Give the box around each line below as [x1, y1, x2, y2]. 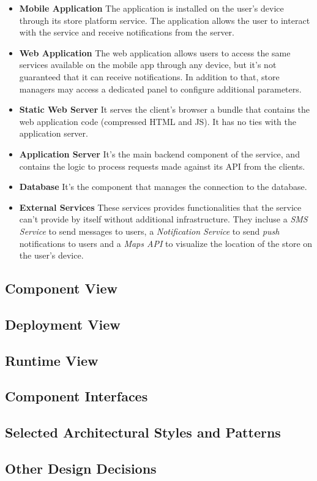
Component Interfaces [5, 387, 148, 406]
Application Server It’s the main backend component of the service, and [19, 147, 300, 160]
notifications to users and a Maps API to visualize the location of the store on [19, 237, 313, 249]
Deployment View [5, 314, 121, 333]
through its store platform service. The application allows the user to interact [19, 13, 310, 26]
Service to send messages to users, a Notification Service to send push [19, 224, 280, 237]
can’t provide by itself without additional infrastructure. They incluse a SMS [19, 213, 308, 225]
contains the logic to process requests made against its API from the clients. [19, 159, 305, 172]
